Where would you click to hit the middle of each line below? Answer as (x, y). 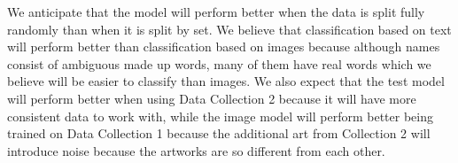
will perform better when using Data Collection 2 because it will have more (212, 98)
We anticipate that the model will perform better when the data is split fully (216, 12)
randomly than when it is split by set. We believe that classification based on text (229, 29)
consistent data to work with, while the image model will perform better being (220, 116)
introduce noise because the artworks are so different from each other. (196, 150)
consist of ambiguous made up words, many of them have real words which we (219, 63)
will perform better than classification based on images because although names (224, 47)
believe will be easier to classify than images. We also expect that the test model (226, 81)
